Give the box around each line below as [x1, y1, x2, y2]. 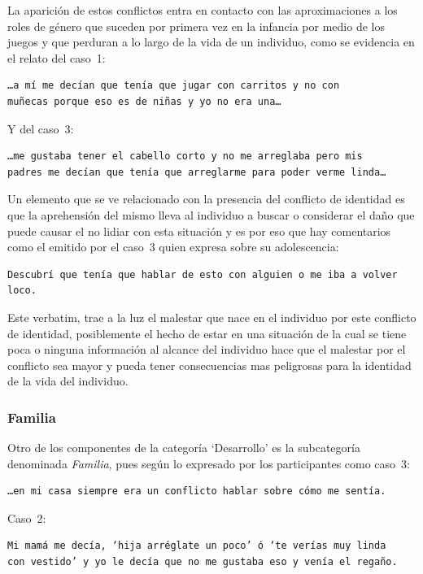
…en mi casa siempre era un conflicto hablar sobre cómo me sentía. [7, 485, 386, 498]
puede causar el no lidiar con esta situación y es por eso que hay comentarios [7, 222, 391, 239]
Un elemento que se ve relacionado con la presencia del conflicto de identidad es [7, 190, 405, 207]
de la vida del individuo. [7, 372, 129, 389]
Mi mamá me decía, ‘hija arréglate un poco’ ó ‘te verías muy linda [7, 540, 386, 552]
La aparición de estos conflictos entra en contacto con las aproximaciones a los [7, 2, 398, 18]
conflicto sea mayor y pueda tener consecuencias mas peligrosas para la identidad [7, 356, 412, 373]
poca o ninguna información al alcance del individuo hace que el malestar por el [7, 341, 406, 358]
